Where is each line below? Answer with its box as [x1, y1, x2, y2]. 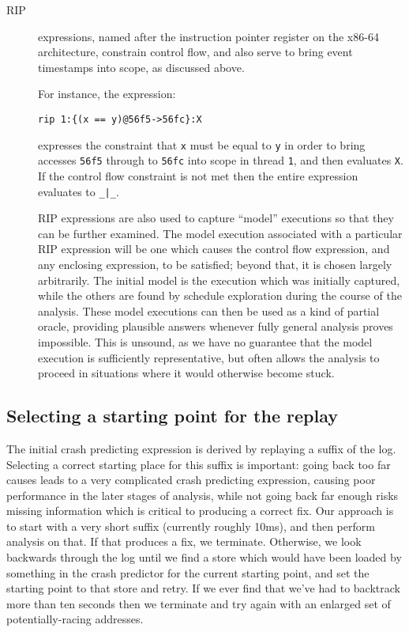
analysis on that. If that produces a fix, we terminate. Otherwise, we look [6, 533, 362, 550]
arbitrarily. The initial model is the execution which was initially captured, [38, 271, 400, 288]
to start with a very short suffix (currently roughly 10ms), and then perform [6, 517, 375, 534]
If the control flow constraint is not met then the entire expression [38, 167, 358, 184]
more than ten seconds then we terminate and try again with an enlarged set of [6, 595, 391, 611]
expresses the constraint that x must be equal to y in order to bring [38, 136, 366, 153]
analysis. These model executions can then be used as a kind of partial [38, 302, 380, 319]
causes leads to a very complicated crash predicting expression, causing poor [6, 471, 376, 488]
